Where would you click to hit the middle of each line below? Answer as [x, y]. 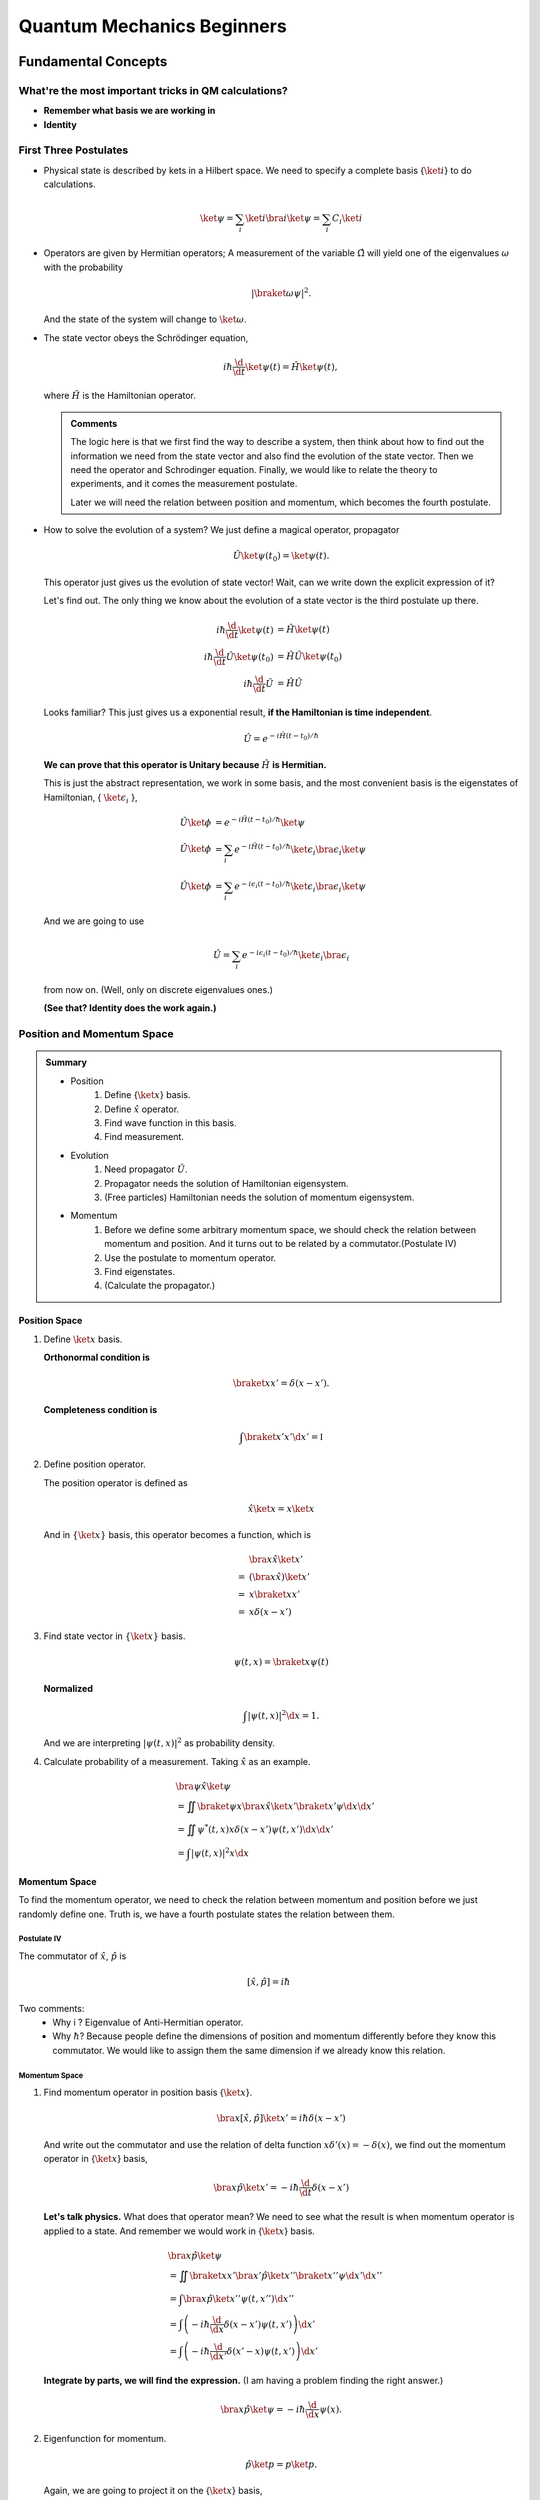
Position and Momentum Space [96, 1034]
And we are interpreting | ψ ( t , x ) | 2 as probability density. [159, 1742]
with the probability [83, 267]
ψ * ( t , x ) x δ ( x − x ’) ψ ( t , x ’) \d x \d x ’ [265, 1828]
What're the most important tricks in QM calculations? [153, 90]
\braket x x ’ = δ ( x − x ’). [281, 1383]
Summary [66, 1062]
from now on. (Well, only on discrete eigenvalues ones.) [158, 990]
